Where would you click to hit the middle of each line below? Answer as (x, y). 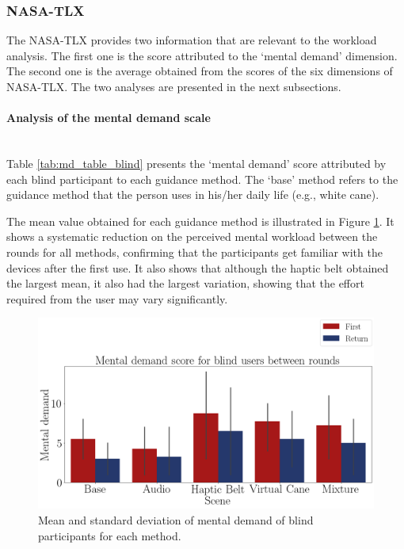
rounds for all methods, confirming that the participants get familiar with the (194, 252)
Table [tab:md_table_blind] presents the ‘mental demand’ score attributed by (196, 163)
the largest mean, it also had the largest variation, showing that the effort (185, 283)
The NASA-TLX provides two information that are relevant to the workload (192, 40)
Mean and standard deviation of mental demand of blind (176, 519)
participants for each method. (110, 535)
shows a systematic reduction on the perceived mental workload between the (192, 236)
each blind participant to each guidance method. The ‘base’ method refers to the (202, 179)
